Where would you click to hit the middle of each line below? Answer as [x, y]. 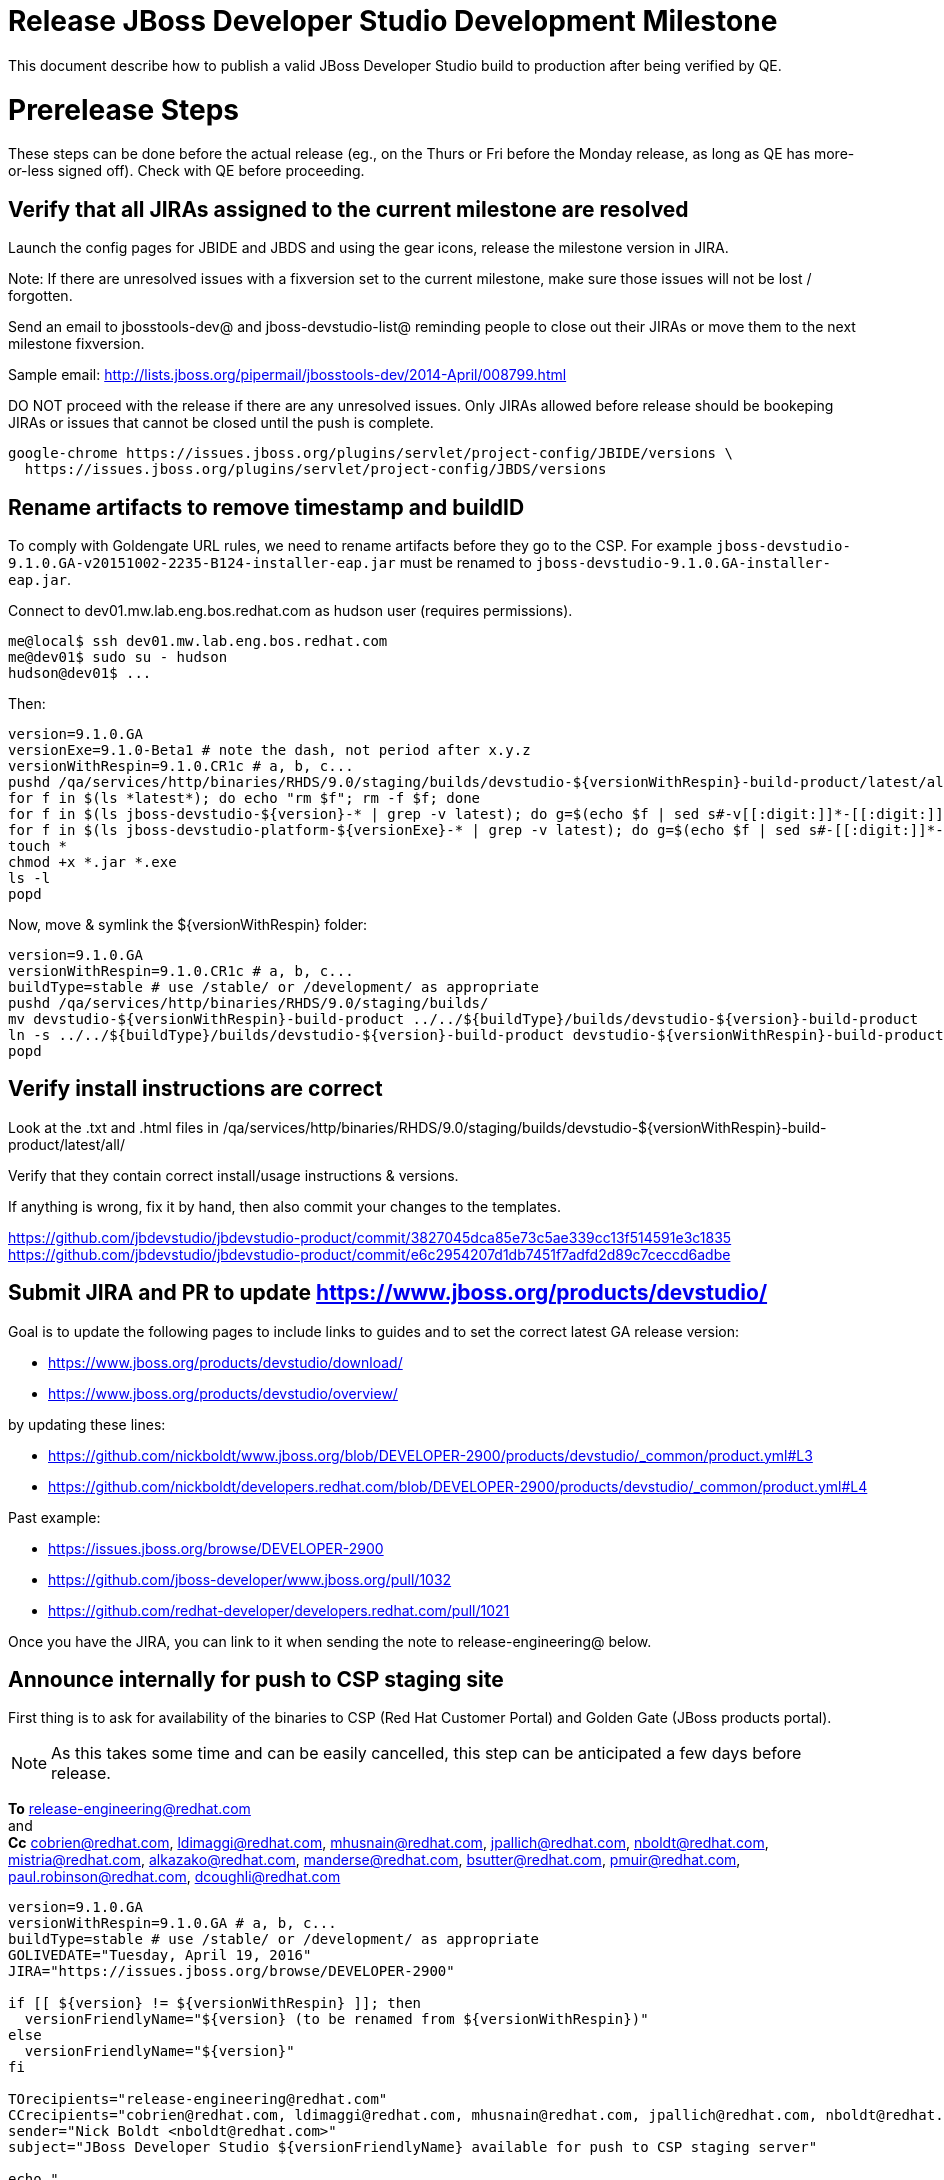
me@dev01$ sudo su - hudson [118, 656]
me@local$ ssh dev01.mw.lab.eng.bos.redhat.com [198, 640]
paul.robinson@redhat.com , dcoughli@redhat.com [174, 1877]
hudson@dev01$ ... [80, 672]
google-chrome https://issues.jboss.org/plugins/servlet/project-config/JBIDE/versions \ [370, 453]
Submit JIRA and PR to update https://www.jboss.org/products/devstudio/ [388, 1293]
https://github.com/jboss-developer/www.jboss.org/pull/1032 [250, 1579]
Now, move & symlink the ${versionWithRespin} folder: [188, 924]
